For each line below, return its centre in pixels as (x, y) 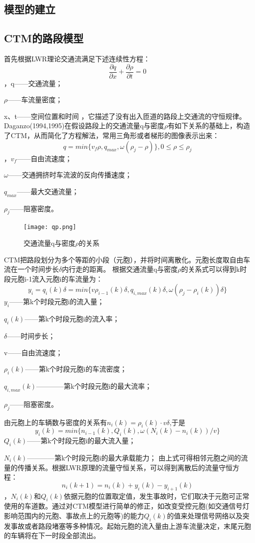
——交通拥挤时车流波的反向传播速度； (70, 175)
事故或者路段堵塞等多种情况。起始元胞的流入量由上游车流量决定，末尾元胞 (131, 526)
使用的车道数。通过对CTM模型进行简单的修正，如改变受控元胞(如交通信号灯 (127, 506)
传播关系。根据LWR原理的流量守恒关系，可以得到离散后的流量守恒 (125, 467)
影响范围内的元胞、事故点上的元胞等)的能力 (74, 515)
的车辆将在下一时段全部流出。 (52, 535)
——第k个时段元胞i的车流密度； (76, 369)
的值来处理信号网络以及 (205, 515)
